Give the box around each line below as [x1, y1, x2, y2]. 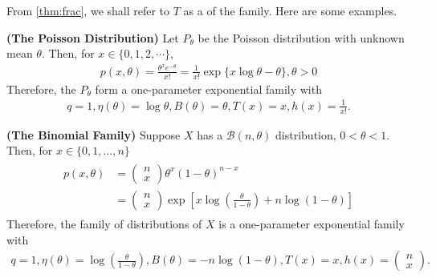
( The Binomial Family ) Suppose [6, 126, 181, 143]
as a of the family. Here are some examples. [183, 2, 397, 18]
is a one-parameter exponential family [218, 215, 405, 232]
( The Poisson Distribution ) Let [6, 29, 179, 46]
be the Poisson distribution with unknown [198, 29, 405, 46]
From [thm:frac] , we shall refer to [6, 2, 170, 18]
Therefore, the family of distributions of [6, 215, 202, 232]
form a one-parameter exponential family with [95, 80, 322, 97]
